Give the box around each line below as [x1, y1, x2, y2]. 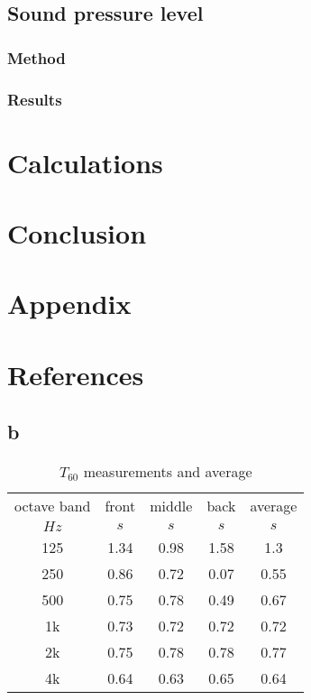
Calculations [7, 143, 163, 180]
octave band [14, 495, 91, 517]
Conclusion [7, 215, 147, 252]
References [7, 355, 144, 392]
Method [7, 46, 66, 69]
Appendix [7, 285, 132, 322]
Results [7, 87, 62, 110]
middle [150, 495, 193, 517]
